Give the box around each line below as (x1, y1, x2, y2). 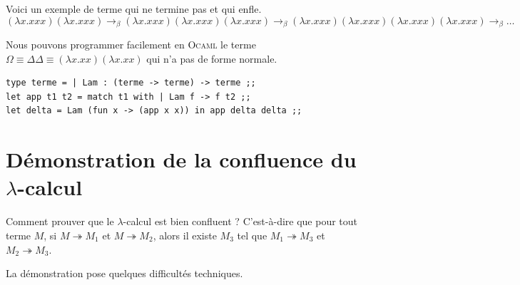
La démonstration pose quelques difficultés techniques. (6, 266, 243, 281)
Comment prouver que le (6, 214, 114, 229)
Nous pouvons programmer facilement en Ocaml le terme (6, 37, 256, 52)
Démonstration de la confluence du (6, 145, 357, 174)
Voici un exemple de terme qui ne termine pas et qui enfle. (6, 1, 262, 16)
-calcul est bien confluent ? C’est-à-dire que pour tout (123, 214, 358, 229)
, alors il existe (153, 227, 217, 242)
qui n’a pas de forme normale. (146, 51, 277, 66)
